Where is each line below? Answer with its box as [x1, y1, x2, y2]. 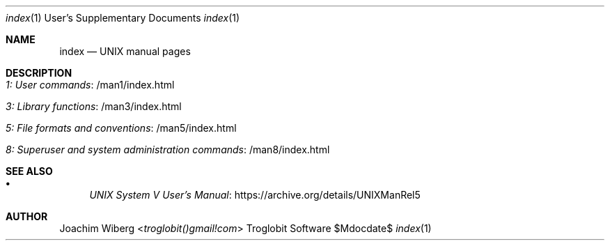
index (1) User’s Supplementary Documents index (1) [6, 12, 240, 24]
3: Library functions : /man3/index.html [6, 100, 182, 112]
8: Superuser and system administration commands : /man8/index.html [6, 144, 330, 155]
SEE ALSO [6, 165, 53, 177]
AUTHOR [6, 210, 48, 222]
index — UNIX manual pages [59, 45, 191, 57]
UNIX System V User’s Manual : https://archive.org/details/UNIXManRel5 [89, 189, 421, 201]
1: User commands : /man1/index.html [6, 79, 175, 91]
